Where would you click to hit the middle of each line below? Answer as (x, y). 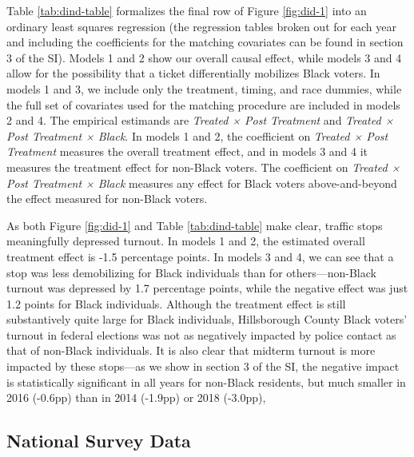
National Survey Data (99, 441)
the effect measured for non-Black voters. (107, 199)
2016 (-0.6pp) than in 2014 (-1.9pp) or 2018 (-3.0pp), (136, 397)
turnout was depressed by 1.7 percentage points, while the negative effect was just (207, 288)
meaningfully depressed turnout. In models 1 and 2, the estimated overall (186, 241)
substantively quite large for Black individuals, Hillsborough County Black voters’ (207, 319)
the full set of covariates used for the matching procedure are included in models (203, 104)
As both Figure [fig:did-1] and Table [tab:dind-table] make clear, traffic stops (195, 225)
